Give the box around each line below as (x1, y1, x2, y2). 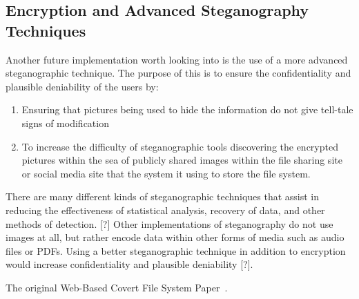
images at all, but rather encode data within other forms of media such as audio (6, 230, 345, 244)
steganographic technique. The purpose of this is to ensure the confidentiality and (6, 66, 351, 80)
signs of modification (21, 115, 109, 130)
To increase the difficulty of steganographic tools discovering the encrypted (21, 139, 338, 153)
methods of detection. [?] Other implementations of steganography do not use (6, 216, 333, 231)
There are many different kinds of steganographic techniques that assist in (6, 189, 320, 204)
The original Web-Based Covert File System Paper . (6, 280, 228, 294)
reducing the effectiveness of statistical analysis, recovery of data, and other (6, 202, 325, 217)
